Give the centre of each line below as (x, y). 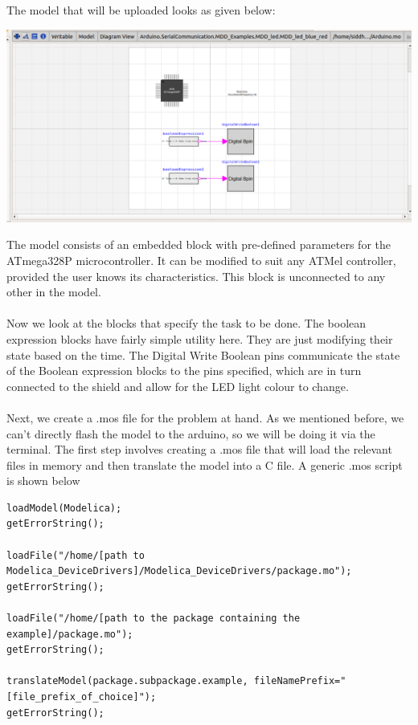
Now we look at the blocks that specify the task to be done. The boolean (186, 323)
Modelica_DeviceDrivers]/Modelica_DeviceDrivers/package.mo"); (179, 571)
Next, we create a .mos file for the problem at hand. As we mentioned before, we (205, 417)
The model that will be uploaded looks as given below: (141, 10)
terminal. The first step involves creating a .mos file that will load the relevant (199, 449)
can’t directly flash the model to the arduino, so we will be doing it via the (191, 433)
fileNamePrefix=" (300, 681)
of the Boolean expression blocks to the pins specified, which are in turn (184, 371)
